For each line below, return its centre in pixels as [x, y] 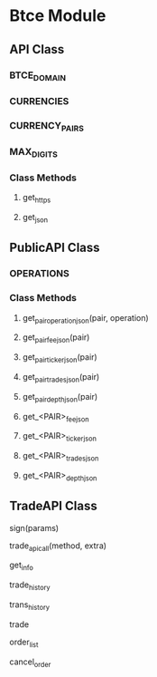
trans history [30, 605]
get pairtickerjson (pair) [60, 358]
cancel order [30, 662]
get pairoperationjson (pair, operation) [85, 319]
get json [35, 218]
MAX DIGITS [34, 152]
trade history [30, 585]
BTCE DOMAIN [37, 76]
